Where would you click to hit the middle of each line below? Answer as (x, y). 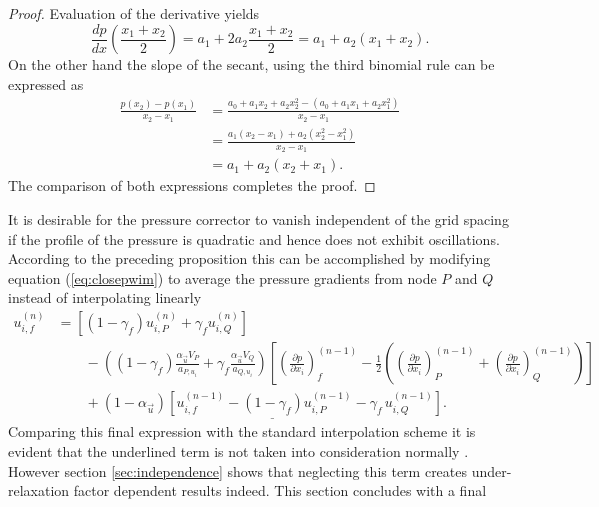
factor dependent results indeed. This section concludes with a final (280, 490)
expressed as (46, 83)
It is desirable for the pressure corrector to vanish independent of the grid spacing (258, 219)
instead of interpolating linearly (105, 297)
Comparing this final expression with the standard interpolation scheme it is (242, 431)
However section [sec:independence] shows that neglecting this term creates (238, 470)
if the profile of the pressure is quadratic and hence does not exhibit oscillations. (254, 238)
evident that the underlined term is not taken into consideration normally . (238, 450)
